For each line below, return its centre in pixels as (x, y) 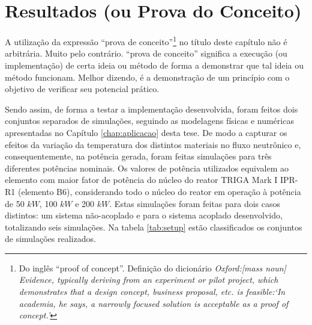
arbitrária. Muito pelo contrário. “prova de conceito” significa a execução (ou (146, 53)
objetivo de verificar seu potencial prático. (82, 89)
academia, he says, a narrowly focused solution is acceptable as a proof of (154, 303)
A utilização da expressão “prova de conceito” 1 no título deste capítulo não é (146, 41)
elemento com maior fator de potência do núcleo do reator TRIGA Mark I (141, 180)
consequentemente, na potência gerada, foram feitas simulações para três (138, 156)
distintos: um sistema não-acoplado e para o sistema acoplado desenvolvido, (144, 215)
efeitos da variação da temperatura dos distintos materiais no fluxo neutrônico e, (153, 144)
